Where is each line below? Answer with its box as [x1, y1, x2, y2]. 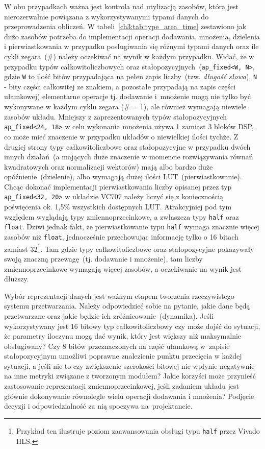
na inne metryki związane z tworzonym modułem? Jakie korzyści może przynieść [4, 370, 256, 381]
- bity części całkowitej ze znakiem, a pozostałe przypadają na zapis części [4, 81, 236, 91]
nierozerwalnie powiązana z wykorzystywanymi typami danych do [4, 11, 209, 21]
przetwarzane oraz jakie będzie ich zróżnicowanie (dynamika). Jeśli [4, 310, 214, 321]
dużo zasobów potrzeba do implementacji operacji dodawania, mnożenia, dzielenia [4, 31, 260, 41]
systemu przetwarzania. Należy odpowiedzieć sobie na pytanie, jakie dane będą [4, 300, 250, 311]
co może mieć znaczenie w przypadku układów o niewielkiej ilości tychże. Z [4, 131, 238, 141]
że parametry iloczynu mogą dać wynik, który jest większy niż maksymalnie [4, 330, 242, 341]
